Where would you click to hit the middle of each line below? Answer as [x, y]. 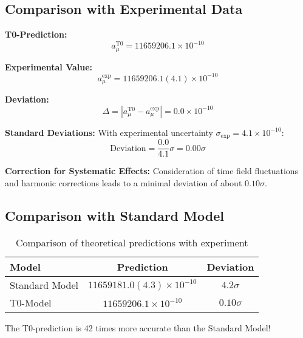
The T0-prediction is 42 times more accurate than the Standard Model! [138, 327]
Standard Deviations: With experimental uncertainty [109, 132]
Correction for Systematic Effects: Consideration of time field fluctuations [152, 171]
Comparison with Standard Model [114, 215]
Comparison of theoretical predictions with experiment [132, 242]
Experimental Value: [49, 66]
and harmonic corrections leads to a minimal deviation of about [124, 183]
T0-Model [31, 302]
